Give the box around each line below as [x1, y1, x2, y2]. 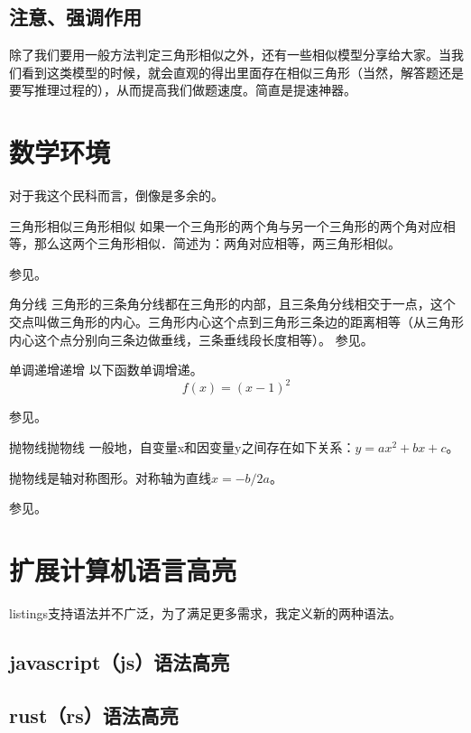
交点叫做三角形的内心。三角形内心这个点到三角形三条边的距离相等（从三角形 [9, 312, 464, 331]
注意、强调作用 [9, 3, 142, 31]
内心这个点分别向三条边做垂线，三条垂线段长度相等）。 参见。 [9, 329, 374, 348]
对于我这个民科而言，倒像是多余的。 [9, 186, 224, 205]
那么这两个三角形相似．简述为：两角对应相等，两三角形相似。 [33, 234, 401, 253]
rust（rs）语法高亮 [9, 701, 179, 728]
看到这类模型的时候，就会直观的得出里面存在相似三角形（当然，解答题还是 [21, 62, 464, 81]
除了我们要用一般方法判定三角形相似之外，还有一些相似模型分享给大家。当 [9, 45, 451, 64]
